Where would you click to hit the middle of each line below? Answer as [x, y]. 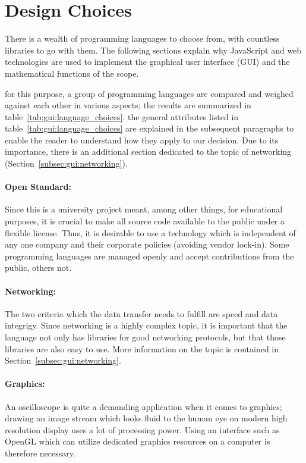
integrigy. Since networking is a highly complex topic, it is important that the [146, 325]
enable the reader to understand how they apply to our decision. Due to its [142, 140]
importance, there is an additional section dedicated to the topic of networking [148, 151]
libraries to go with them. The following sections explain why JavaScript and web [153, 50]
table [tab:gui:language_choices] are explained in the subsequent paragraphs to [149, 128]
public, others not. [38, 268]
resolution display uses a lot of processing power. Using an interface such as [142, 429]
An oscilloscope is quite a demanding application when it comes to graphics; [143, 406]
